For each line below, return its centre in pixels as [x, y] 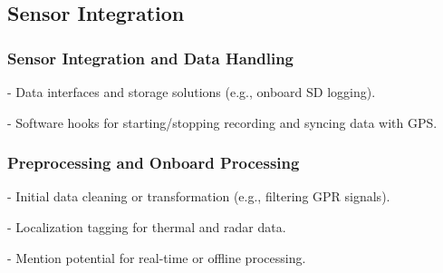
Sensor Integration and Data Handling [151, 58]
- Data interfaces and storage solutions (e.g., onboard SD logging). [192, 92]
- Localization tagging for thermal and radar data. [147, 227]
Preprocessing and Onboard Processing [154, 163]
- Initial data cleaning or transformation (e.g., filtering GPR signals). [199, 196]
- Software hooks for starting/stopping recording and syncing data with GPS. [222, 122]
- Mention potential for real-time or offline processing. [157, 257]
